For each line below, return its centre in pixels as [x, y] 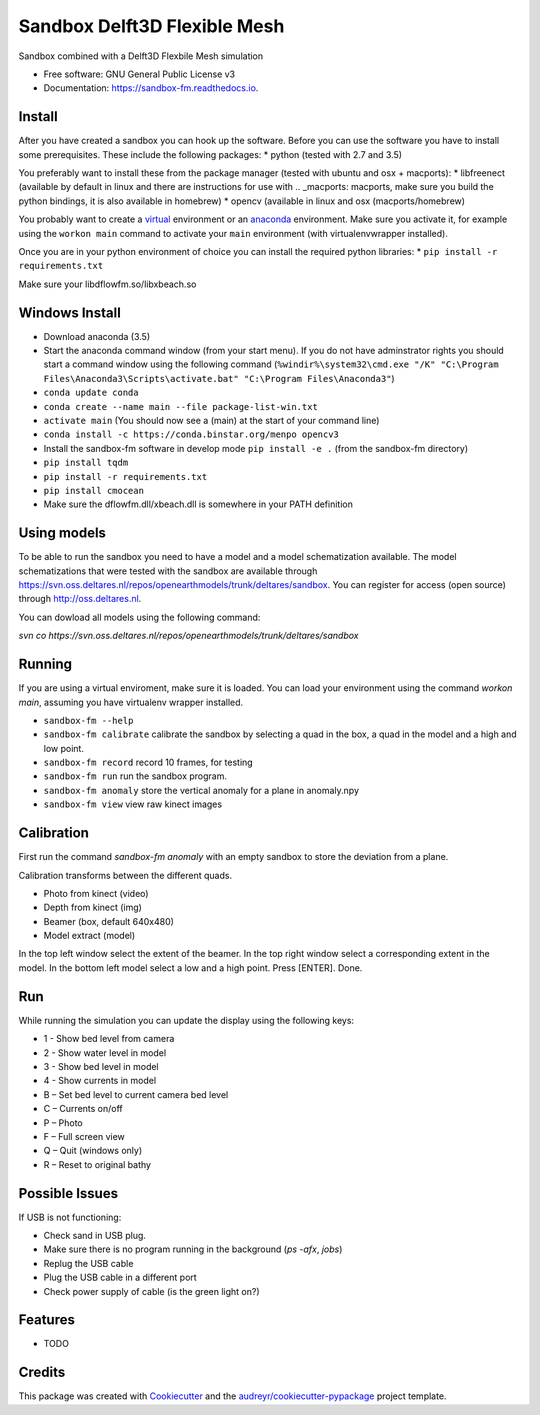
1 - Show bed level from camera [109, 1039]
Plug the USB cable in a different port [120, 1277]
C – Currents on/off [83, 1109]
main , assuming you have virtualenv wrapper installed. [131, 702]
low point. [64, 748]
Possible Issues [68, 1193]
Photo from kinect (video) [96, 893]
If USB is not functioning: [70, 1217]
